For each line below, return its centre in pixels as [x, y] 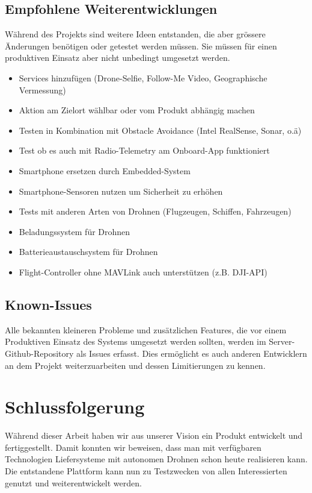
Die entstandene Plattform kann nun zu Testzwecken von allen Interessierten [146, 471]
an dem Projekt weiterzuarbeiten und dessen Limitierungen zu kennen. [135, 365]
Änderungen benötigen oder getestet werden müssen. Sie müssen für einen [141, 46]
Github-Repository [39, 353]
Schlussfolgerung [75, 407]
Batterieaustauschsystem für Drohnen [88, 252]
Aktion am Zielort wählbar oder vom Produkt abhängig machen [137, 110]
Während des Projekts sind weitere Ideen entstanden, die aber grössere [135, 34]
